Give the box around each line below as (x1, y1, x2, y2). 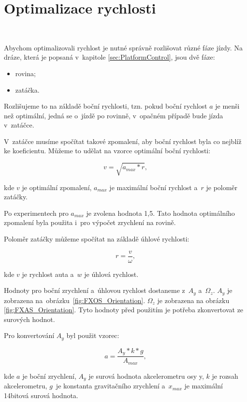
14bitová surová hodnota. (4, 390, 78, 400)
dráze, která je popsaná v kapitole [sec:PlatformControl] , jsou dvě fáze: (4, 52, 215, 62)
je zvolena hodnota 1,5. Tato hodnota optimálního (86, 208, 235, 218)
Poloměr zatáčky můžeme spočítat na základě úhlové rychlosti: (4, 233, 189, 243)
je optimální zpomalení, (22, 182, 92, 192)
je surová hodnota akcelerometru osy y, (88, 370, 204, 381)
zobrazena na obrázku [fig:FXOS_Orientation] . (4, 295, 145, 305)
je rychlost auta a (22, 269, 74, 279)
